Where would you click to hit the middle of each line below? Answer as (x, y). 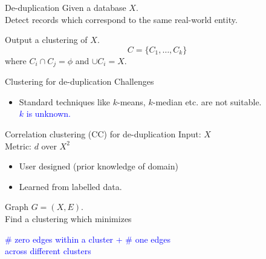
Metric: (18, 146)
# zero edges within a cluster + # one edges (88, 239)
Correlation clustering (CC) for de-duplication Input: (103, 134)
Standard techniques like (65, 101)
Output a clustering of (46, 40)
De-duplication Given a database (66, 7)
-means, (131, 101)
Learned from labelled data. (70, 186)
